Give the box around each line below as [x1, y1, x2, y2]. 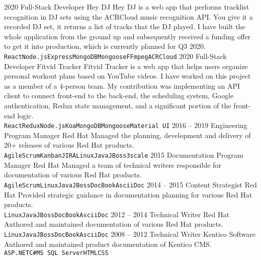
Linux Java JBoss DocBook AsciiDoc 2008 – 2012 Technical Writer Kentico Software [4, 228, 256, 239]
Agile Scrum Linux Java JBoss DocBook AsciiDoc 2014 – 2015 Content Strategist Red [4, 179, 257, 189]
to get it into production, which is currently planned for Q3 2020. [4, 41, 206, 51]
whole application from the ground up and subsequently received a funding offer [4, 31, 251, 41]
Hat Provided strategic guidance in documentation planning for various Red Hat [4, 189, 252, 200]
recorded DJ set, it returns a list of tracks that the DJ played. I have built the [4, 21, 245, 32]
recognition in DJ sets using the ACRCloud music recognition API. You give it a [4, 11, 253, 22]
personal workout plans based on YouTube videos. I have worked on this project [4, 71, 251, 81]
